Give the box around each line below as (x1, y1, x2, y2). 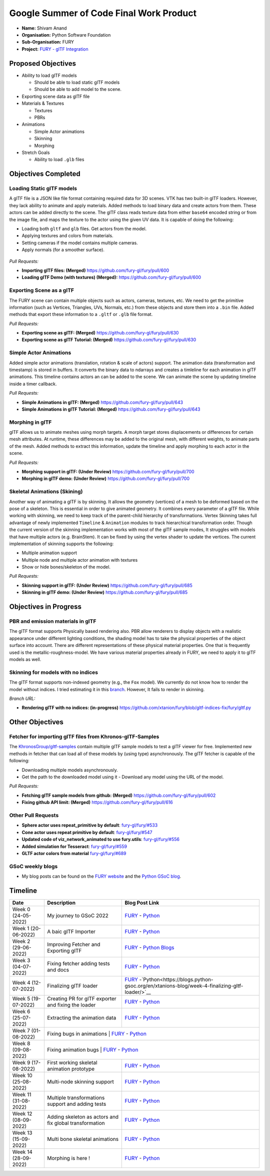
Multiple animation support (21, 550, 77, 556)
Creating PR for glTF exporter (46, 995, 117, 1002)
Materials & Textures (21, 100, 64, 106)
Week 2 (12, 938, 30, 945)
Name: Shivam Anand (21, 25, 67, 31)
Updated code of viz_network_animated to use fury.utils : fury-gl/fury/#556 (21, 836, 180, 843)
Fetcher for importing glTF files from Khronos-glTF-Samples (9, 733, 159, 740)
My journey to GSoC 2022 (46, 912, 108, 919)
